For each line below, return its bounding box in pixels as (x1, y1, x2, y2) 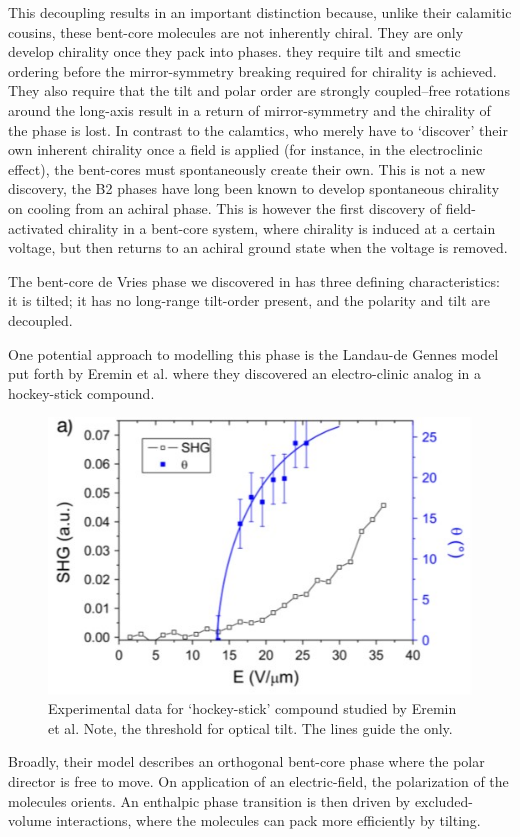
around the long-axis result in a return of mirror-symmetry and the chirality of (8, 99, 491, 120)
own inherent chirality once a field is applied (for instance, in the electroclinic (8, 139, 483, 160)
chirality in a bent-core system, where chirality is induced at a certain (68, 217, 496, 238)
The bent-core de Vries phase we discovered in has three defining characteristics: (8, 270, 500, 291)
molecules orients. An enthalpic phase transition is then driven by (8, 790, 411, 811)
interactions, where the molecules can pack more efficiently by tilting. (56, 810, 481, 831)
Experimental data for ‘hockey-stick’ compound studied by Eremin (48, 698, 457, 719)
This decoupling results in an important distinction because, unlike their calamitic (8, 2, 512, 22)
